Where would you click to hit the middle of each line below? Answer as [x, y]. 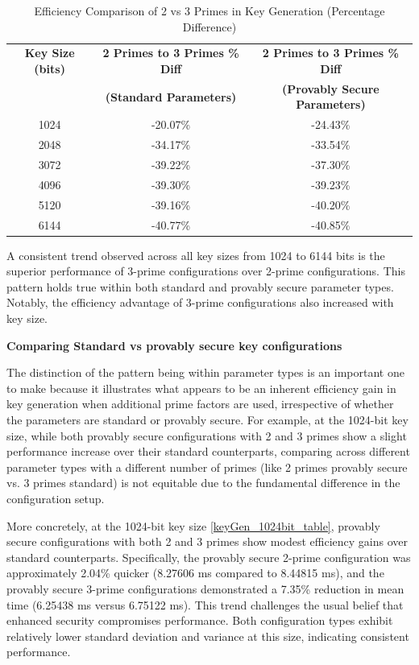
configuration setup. [56, 498]
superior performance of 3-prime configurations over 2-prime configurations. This [206, 271]
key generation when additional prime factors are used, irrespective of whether [200, 404]
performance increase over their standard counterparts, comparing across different [208, 451]
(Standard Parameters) [171, 96]
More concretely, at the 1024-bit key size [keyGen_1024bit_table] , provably [193, 525]
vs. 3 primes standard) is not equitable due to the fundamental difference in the [203, 483]
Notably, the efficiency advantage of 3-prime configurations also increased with [200, 302]
